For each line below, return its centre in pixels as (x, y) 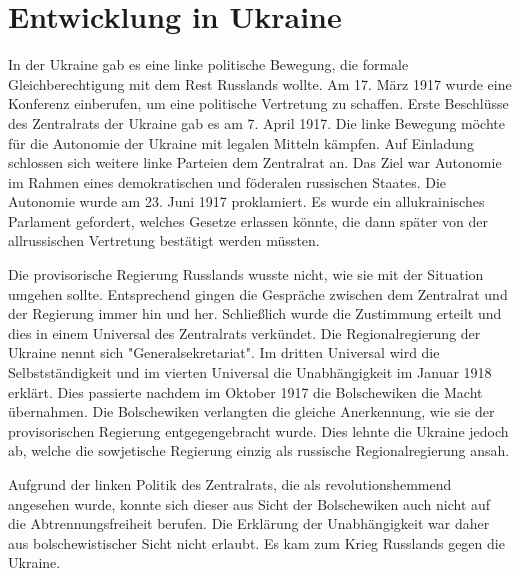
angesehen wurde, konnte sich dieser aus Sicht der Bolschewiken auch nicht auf (249, 503)
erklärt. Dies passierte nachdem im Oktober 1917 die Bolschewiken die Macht (245, 391)
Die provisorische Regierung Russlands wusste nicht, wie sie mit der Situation (246, 274)
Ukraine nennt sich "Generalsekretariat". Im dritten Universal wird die (224, 352)
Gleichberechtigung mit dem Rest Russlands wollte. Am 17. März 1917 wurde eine (260, 83)
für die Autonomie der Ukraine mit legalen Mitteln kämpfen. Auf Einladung (241, 142)
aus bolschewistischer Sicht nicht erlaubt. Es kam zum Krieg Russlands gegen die (256, 542)
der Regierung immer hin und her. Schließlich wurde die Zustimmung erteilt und (255, 313)
